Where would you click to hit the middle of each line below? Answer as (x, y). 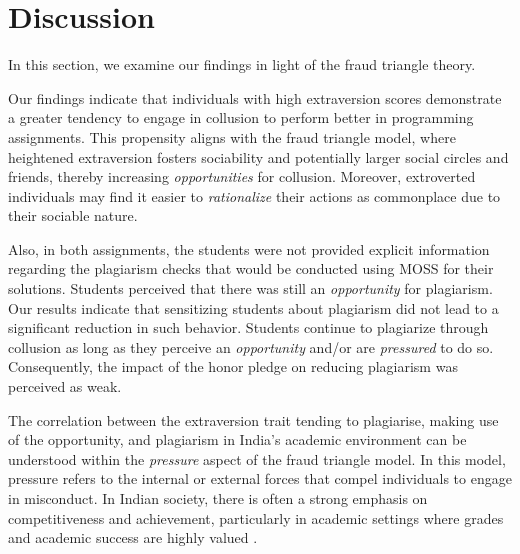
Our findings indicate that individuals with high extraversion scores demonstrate (255, 97)
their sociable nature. (73, 215)
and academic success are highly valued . (133, 537)
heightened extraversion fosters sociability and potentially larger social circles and (258, 156)
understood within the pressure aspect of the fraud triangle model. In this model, (257, 458)
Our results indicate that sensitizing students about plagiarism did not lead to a (253, 307)
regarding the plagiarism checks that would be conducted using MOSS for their (251, 268)
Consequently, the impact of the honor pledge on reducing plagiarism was (233, 366)
